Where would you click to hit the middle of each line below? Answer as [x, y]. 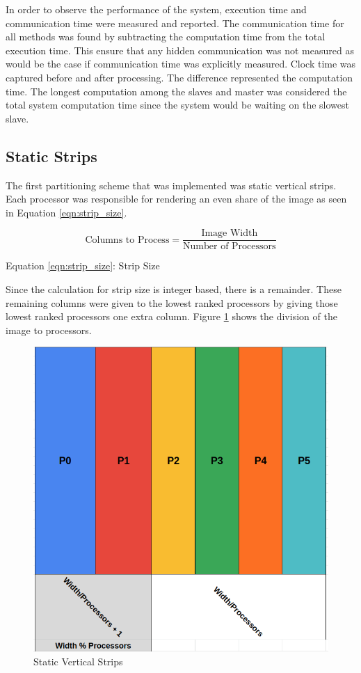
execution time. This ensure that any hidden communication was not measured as [180, 50]
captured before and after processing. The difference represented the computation [179, 77]
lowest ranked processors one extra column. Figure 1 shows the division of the [171, 316]
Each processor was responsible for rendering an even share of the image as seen [176, 199]
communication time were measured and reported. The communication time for [175, 23]
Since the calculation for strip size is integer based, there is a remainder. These [174, 288]
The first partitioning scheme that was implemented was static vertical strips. [171, 185]
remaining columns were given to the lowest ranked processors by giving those [172, 302]
